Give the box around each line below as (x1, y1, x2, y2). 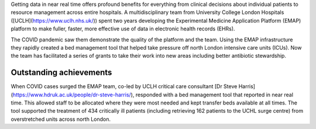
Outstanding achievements (11, 68, 112, 78)
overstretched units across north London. (11, 116, 111, 123)
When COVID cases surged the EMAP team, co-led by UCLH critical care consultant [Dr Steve (11, 83, 238, 90)
